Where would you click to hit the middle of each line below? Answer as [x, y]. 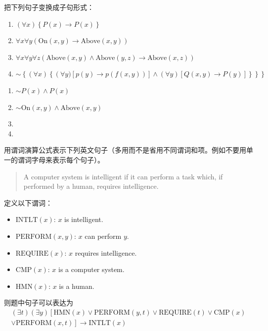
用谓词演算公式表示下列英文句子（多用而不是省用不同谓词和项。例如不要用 [125, 150]
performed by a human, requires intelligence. [91, 186]
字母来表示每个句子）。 [68, 159]
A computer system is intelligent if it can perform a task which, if [123, 176]
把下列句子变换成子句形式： [49, 7]
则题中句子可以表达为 [39, 303]
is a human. [77, 286]
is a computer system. [91, 269]
